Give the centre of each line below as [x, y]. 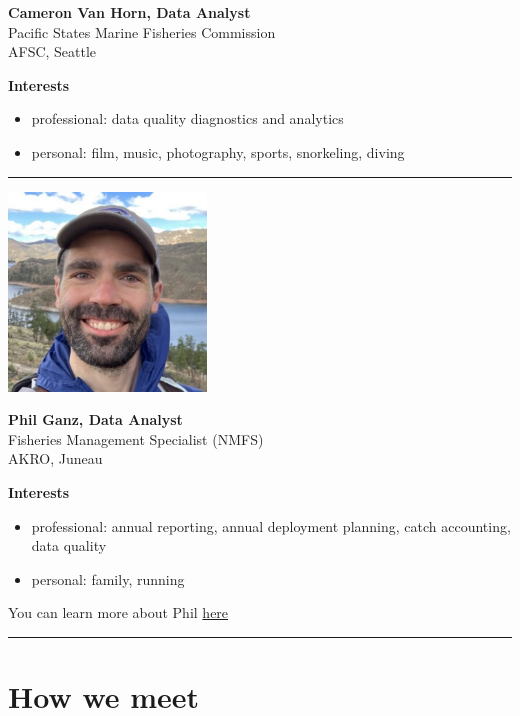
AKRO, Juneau [55, 458]
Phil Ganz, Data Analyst [95, 419]
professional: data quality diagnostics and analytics [187, 118]
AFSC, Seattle [52, 51]
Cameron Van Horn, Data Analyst [129, 12]
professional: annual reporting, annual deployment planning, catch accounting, [271, 525]
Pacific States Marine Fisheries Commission [142, 31]
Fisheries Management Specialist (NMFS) [136, 438]
